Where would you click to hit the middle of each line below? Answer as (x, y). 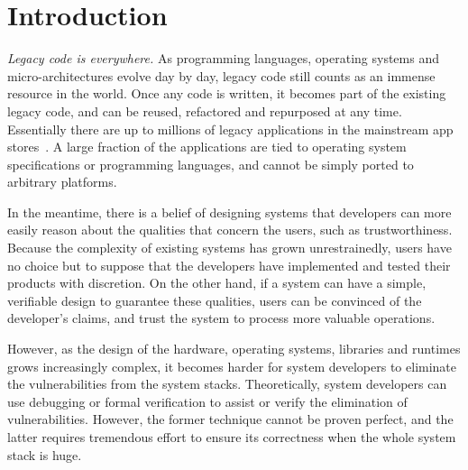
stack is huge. (45, 454)
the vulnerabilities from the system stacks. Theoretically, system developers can (227, 384)
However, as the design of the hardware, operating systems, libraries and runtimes (234, 349)
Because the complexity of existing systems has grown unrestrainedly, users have (229, 248)
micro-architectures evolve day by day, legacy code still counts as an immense (221, 75)
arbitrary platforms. (62, 182)
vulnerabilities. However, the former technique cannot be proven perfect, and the (230, 419)
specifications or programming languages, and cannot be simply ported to (211, 164)
